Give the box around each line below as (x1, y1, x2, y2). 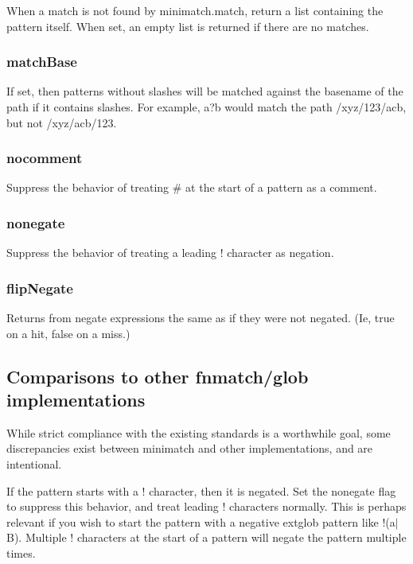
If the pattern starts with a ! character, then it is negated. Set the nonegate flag (6, 482, 396, 499)
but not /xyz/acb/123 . (6, 114, 117, 130)
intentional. (6, 456, 62, 472)
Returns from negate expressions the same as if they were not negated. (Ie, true (6, 309, 395, 326)
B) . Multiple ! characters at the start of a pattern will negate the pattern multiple (6, 529, 407, 546)
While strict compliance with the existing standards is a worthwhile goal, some (6, 424, 391, 441)
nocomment (6, 148, 83, 168)
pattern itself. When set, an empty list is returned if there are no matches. (6, 18, 369, 34)
